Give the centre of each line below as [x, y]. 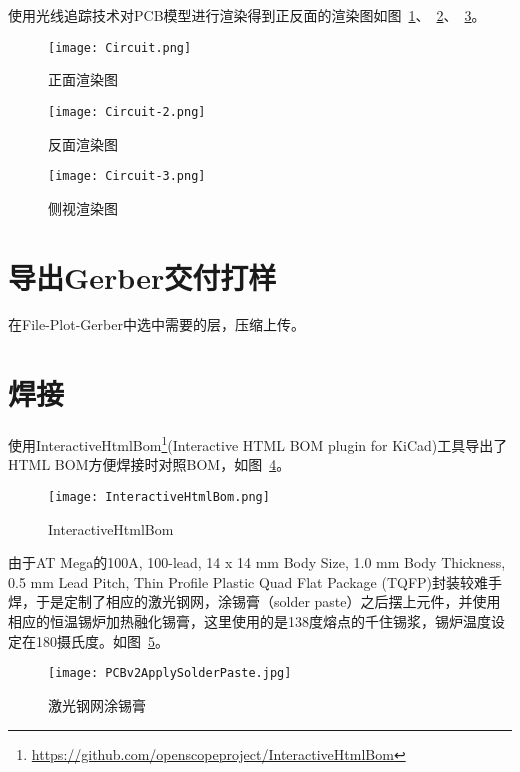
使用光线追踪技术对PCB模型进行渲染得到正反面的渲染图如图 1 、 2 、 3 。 [247, 15]
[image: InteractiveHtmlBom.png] [159, 497]
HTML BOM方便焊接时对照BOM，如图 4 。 [149, 464]
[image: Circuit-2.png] [127, 111]
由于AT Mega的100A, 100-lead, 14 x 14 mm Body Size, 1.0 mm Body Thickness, [257, 562]
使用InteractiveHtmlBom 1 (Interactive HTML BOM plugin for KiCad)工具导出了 [258, 443]
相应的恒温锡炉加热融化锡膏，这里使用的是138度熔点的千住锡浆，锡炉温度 [249, 621]
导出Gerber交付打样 [142, 276]
